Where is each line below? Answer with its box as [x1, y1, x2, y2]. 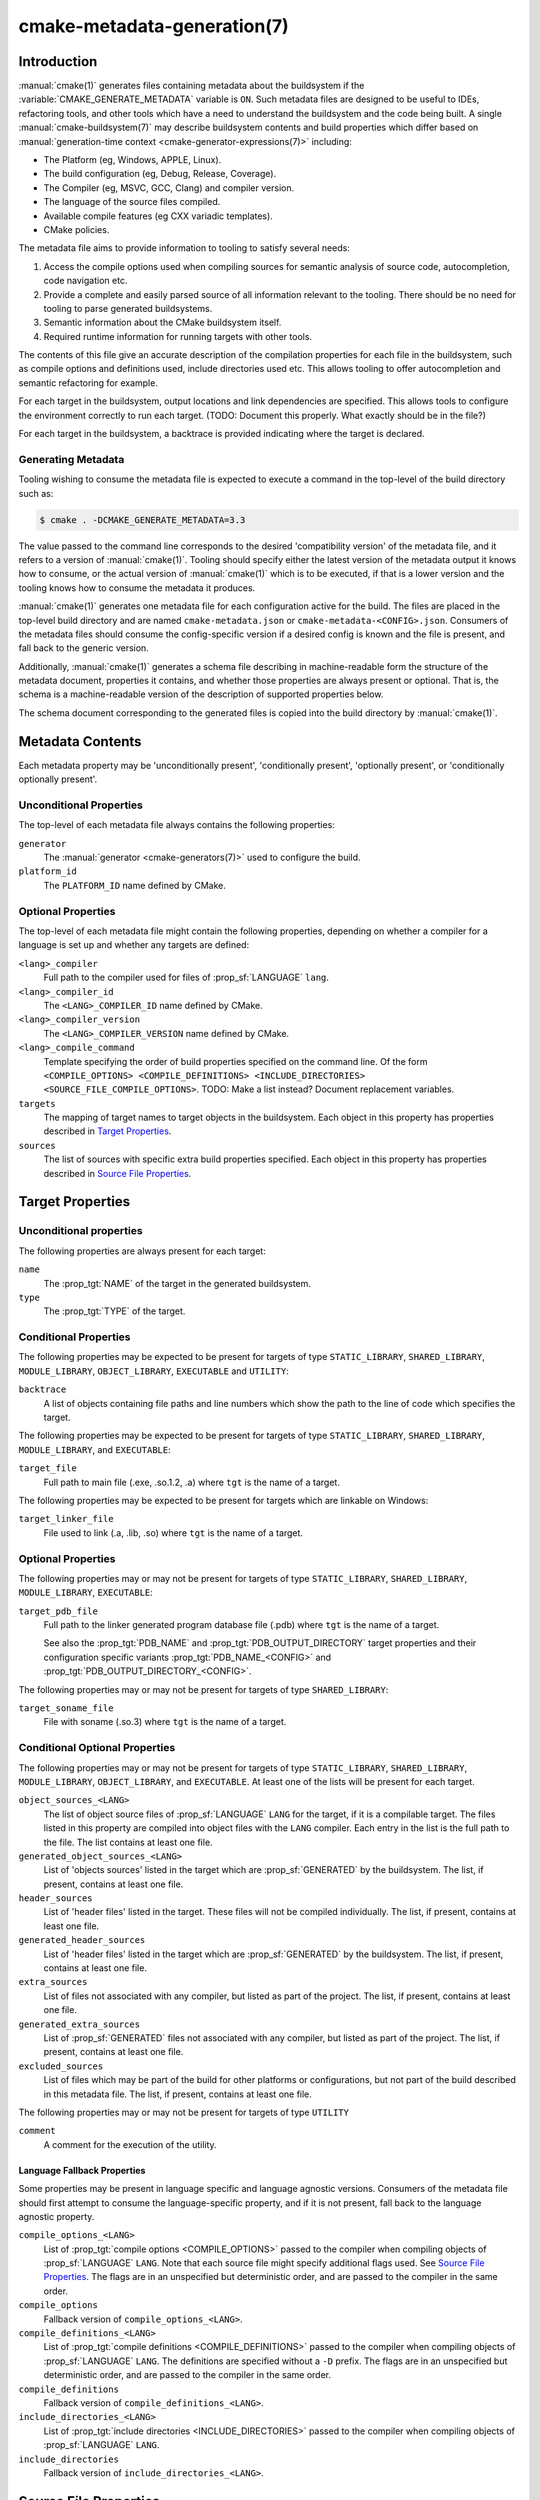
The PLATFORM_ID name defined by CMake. [43, 879, 227, 891]
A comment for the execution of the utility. [43, 2138, 217, 2150]
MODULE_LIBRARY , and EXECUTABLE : [18, 1443, 171, 1455]
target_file [18, 1463, 77, 1474]
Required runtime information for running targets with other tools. [43, 330, 313, 342]
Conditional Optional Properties [18, 1741, 176, 1755]
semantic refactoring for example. [18, 376, 159, 389]
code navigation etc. [43, 275, 128, 287]
